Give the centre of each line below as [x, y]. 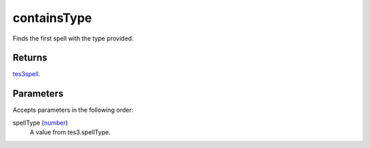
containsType [52, 18]
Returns [30, 58]
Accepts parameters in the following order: [73, 110]
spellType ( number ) [40, 123]
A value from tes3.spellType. [70, 132]
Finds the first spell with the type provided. [73, 38]
